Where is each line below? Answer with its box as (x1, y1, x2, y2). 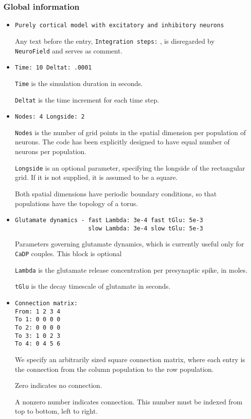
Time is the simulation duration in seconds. (15, 78, 143, 88)
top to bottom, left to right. (15, 406, 98, 416)
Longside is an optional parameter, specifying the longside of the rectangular (15, 162, 245, 173)
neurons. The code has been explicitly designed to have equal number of (15, 137, 230, 147)
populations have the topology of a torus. (15, 198, 138, 208)
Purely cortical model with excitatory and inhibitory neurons (15, 22, 224, 29)
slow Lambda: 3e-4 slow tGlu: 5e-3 (88, 225, 203, 232)
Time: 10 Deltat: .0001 (15, 64, 92, 71)
